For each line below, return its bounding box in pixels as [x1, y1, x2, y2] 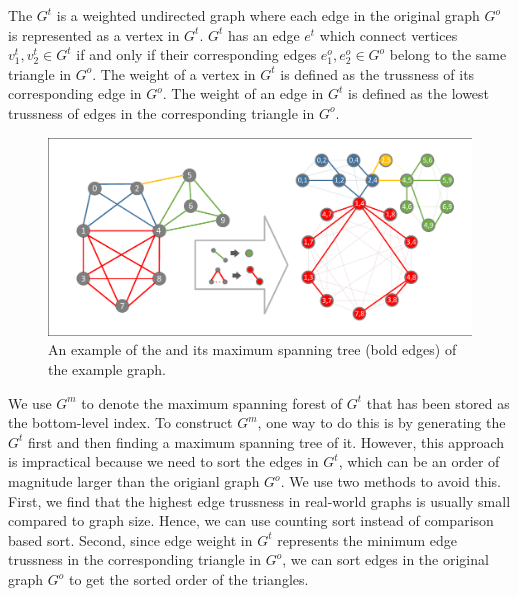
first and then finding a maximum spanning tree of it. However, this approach [28, 431, 505, 452]
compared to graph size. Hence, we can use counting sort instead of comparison [8, 510, 494, 531]
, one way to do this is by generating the [257, 412, 506, 433]
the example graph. [48, 359, 166, 380]
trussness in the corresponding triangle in [8, 549, 261, 570]
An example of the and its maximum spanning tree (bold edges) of [48, 339, 457, 360]
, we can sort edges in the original [282, 549, 489, 570]
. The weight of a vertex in [92, 63, 256, 84]
